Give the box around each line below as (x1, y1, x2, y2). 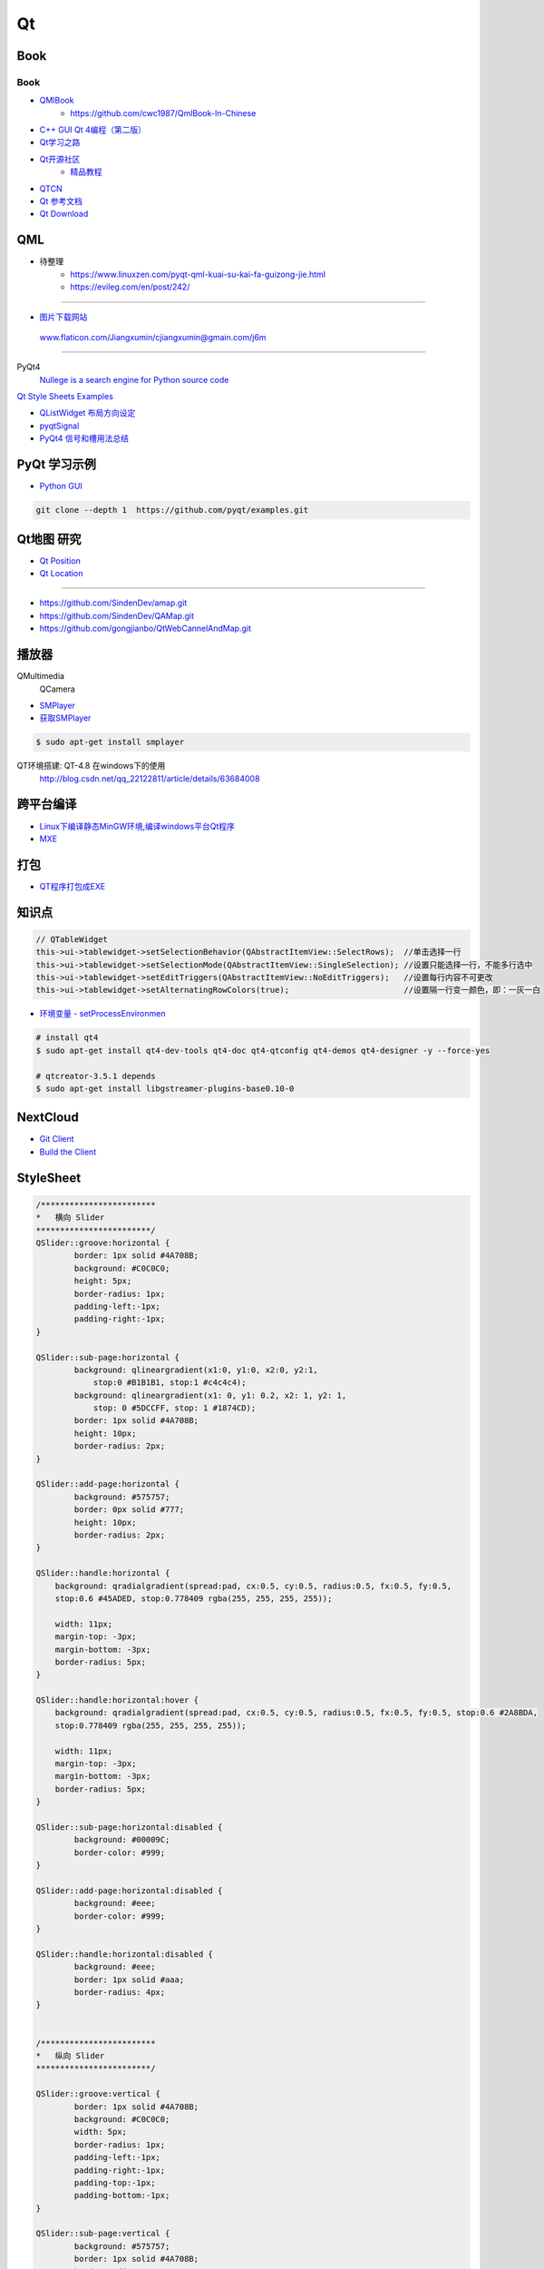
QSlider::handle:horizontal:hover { (35, 1695, 199, 1705)
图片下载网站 (39, 311, 88, 322)
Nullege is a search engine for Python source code (39, 374, 229, 385)
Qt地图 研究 (16, 531, 82, 546)
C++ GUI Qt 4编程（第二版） (39, 124, 147, 135)
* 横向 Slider (35, 1213, 105, 1223)
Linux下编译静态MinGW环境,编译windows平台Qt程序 (39, 820, 236, 831)
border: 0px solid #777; (73, 1505, 185, 1515)
